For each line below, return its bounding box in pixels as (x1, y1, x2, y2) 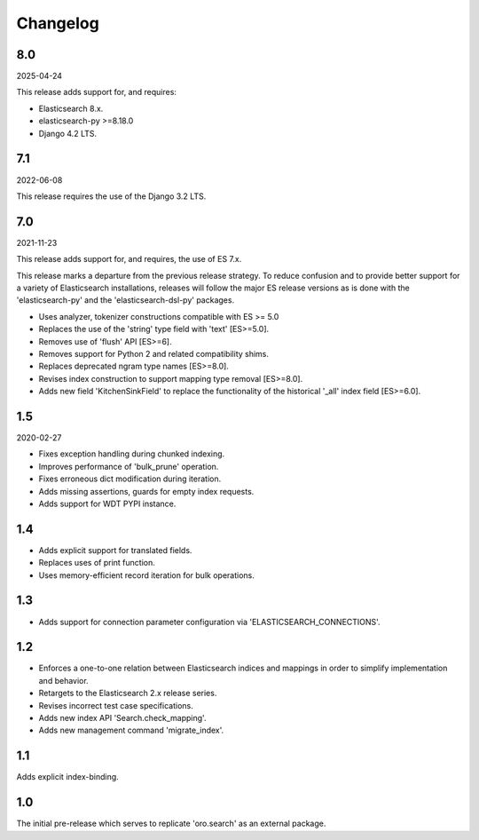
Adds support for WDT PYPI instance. (38, 498, 177, 509)
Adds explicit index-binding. (16, 772, 119, 782)
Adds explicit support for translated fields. (38, 544, 192, 555)
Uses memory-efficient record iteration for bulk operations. (38, 569, 255, 581)
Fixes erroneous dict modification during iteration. (38, 473, 222, 484)
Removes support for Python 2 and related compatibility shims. (38, 348, 270, 359)
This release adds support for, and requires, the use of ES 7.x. (16, 254, 242, 265)
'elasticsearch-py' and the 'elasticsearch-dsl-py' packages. (16, 295, 235, 305)
